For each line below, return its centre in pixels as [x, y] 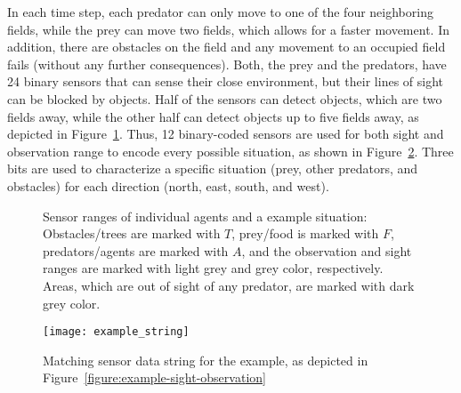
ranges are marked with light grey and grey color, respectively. [213, 268]
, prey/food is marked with [305, 233]
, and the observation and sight [327, 250]
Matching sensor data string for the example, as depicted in [206, 360]
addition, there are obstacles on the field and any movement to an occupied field [226, 47]
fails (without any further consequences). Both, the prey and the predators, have [227, 64]
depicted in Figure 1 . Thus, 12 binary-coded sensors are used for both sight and [226, 134]
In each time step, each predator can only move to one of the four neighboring [220, 12]
